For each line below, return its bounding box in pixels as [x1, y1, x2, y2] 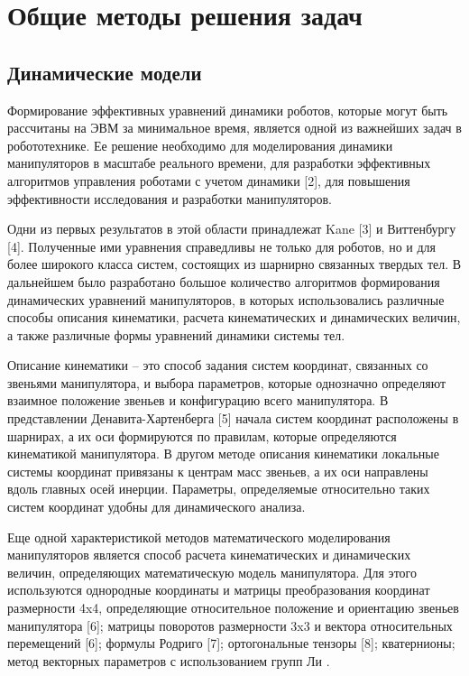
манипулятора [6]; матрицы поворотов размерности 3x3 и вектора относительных [7, 616, 453, 634]
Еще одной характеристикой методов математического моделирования [7, 527, 391, 546]
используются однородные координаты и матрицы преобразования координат [7, 580, 430, 599]
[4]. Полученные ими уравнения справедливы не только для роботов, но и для [7, 236, 436, 255]
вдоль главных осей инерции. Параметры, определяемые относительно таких [7, 479, 430, 498]
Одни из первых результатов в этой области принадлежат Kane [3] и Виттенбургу [7, 219, 456, 238]
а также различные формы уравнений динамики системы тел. [7, 325, 345, 344]
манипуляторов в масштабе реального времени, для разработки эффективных [7, 153, 431, 172]
